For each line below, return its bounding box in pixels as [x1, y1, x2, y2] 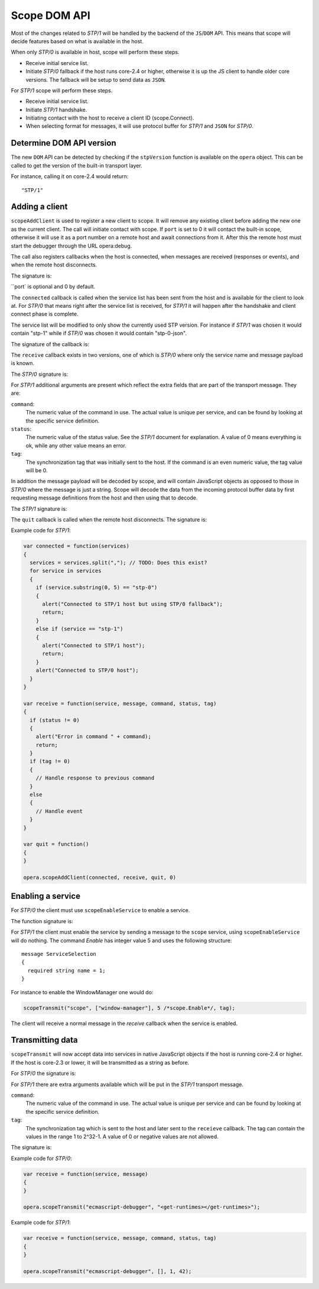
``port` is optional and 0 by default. [11, 283, 96, 290]
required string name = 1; [27, 967, 106, 974]
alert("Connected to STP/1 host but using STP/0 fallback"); [42, 601, 223, 608]
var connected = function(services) [23, 543, 130, 550]
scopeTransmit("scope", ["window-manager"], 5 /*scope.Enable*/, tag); [23, 1004, 236, 1011]
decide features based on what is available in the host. [11, 37, 144, 44]
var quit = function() [23, 841, 89, 847]
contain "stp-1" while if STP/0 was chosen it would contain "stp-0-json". [11, 330, 187, 337]
